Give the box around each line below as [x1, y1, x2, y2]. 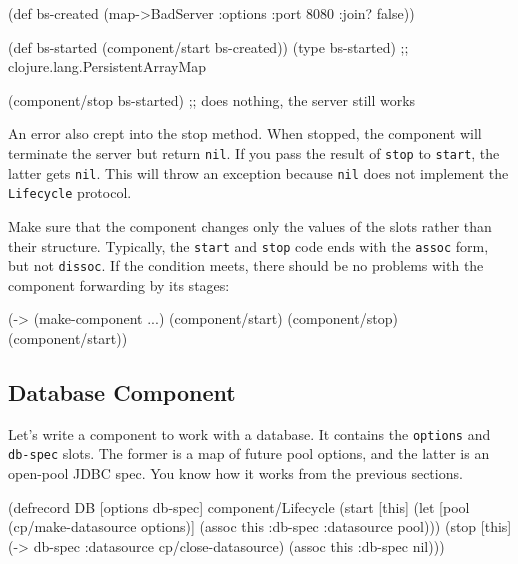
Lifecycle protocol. [8, 182, 132, 203]
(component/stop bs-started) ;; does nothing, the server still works [8, 89, 416, 110]
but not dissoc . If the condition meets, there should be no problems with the [8, 255, 484, 276]
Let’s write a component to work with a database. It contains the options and [8, 423, 491, 444]
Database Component [8, 377, 236, 408]
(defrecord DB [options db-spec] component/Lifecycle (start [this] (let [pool [8, 496, 470, 517]
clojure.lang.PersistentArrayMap [8, 56, 207, 77]
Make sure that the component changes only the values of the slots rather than [8, 215, 492, 236]
